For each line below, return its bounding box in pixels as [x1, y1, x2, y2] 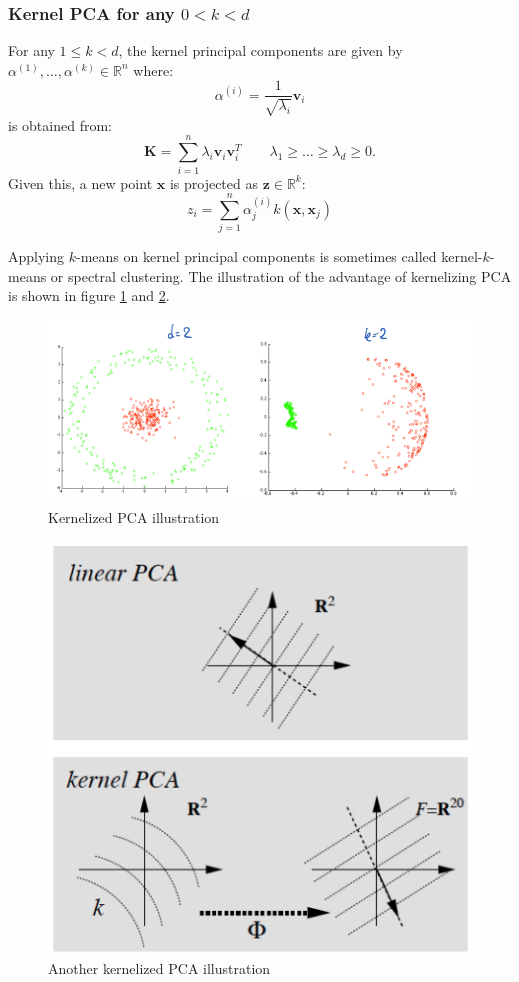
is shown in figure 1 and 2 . [8, 285, 170, 306]
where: [133, 59, 174, 80]
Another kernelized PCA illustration [48, 958, 271, 979]
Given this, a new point [8, 172, 153, 193]
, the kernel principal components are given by [118, 40, 403, 61]
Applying [8, 246, 65, 267]
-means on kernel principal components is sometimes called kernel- [76, 246, 483, 267]
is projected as [169, 172, 258, 193]
